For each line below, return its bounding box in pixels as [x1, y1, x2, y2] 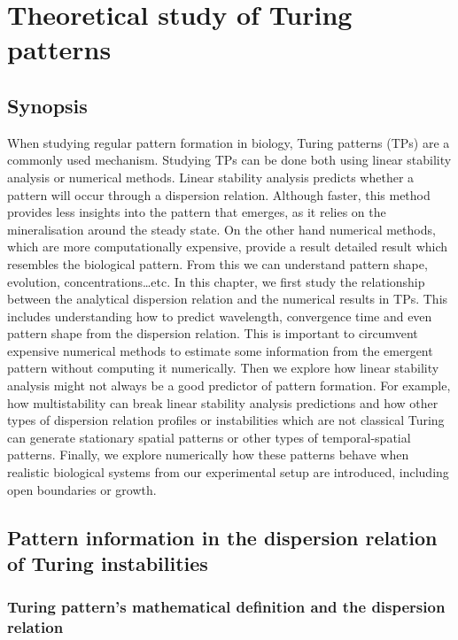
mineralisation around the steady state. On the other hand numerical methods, [7, 220, 436, 238]
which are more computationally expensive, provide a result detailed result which [7, 237, 448, 256]
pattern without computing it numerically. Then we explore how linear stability [7, 359, 439, 377]
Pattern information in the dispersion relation [7, 523, 438, 551]
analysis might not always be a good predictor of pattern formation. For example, [7, 376, 451, 395]
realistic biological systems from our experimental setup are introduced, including [7, 463, 449, 482]
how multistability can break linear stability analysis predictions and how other [7, 393, 439, 412]
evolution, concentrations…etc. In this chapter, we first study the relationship [7, 272, 425, 290]
